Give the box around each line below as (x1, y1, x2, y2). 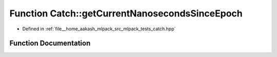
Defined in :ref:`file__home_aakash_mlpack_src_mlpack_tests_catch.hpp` (22, 26, 176, 32)
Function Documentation (9, 39, 91, 48)
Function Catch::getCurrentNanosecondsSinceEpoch (9, 8, 243, 19)
